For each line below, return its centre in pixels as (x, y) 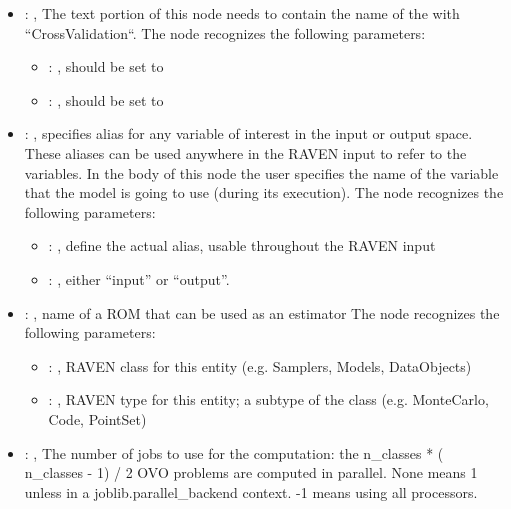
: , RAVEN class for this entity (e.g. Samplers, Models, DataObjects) (260, 365)
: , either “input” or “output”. (139, 278)
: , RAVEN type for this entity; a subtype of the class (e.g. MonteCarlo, (268, 399)
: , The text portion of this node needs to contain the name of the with (242, 13)
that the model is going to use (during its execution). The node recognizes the (264, 192)
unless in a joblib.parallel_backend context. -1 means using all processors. (251, 491)
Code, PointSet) (97, 418)
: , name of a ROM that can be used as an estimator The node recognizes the (262, 312)
